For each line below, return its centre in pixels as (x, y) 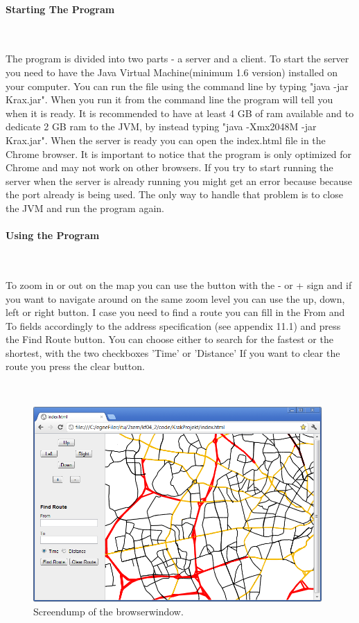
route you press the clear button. (75, 366)
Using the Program (53, 235)
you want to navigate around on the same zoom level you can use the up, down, (175, 298)
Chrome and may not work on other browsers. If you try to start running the (169, 167)
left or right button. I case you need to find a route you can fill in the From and (175, 312)
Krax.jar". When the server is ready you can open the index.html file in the (166, 140)
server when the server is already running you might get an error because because (179, 181)
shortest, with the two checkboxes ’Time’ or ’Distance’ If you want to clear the (173, 352)
